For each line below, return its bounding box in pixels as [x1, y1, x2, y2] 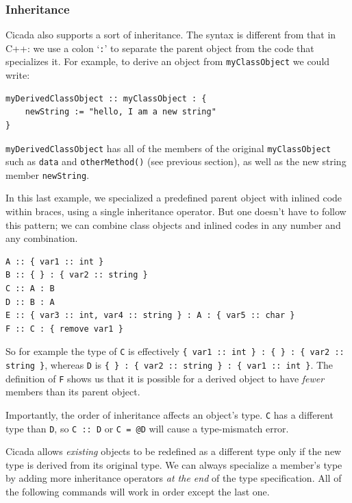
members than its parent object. [5, 384, 140, 399]
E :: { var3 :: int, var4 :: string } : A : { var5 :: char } [5, 310, 295, 321]
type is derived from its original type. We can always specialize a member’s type [5, 457, 342, 471]
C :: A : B [5, 284, 55, 294]
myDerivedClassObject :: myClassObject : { [5, 93, 207, 103]
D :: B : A [5, 297, 55, 307]
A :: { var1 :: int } [5, 256, 104, 267]
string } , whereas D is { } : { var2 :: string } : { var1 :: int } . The [5, 358, 334, 372]
